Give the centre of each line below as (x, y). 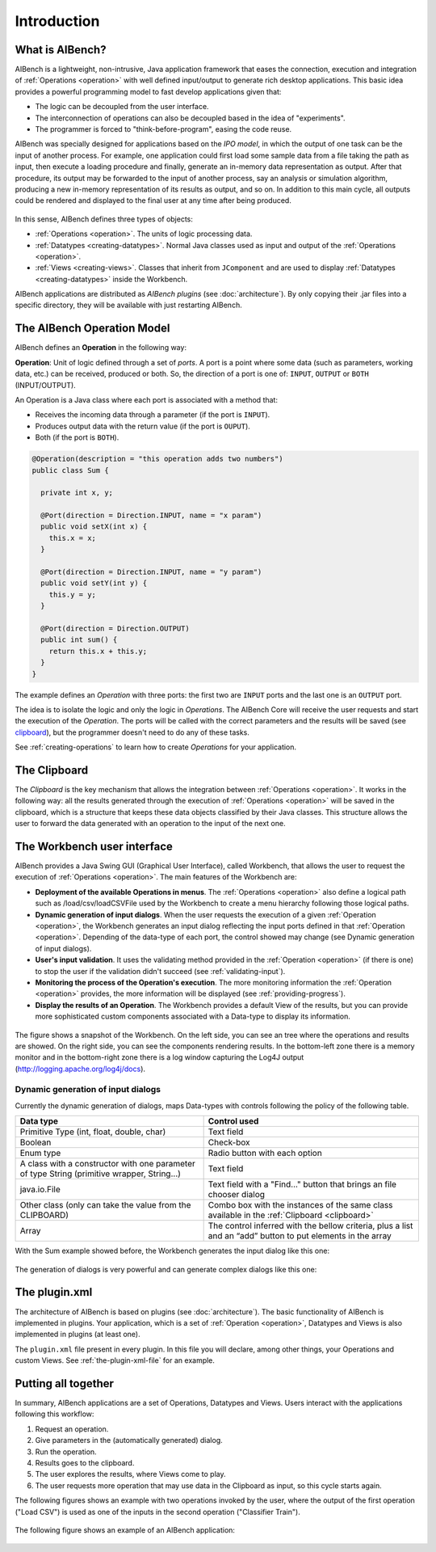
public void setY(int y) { (94, 583)
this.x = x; (73, 538)
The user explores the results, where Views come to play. (130, 1474)
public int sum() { (79, 640)
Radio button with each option (265, 1153)
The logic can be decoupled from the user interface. (122, 107)
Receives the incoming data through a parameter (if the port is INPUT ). (153, 415)
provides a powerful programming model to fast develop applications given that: (148, 91)
